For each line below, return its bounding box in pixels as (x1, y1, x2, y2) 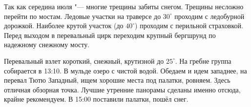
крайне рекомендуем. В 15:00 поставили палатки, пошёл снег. (4, 94, 188, 104)
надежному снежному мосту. (4, 39, 90, 50)
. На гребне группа (175, 55, 231, 66)
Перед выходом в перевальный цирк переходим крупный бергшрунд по (4, 30, 216, 40)
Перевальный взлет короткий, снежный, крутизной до (4, 55, 164, 66)
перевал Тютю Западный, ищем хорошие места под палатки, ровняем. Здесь (4, 75, 230, 85)
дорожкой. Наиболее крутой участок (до (4, 20, 124, 31)
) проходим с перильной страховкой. (135, 20, 243, 31)
